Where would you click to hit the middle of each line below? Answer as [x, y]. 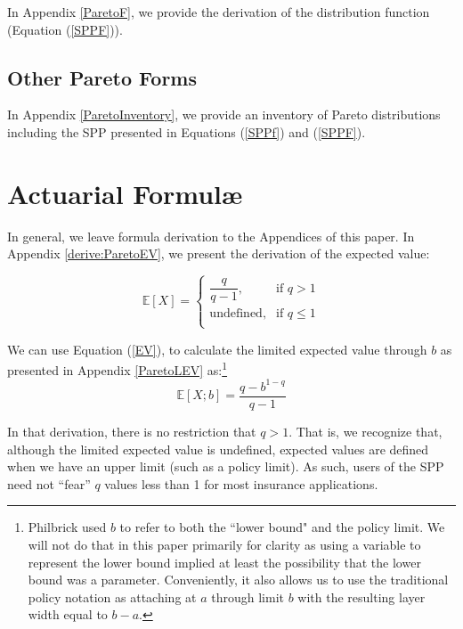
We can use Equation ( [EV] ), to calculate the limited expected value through [217, 349]
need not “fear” [49, 483]
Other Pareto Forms [102, 77]
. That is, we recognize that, [366, 431]
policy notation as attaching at [112, 596]
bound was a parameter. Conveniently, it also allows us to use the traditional [238, 580]
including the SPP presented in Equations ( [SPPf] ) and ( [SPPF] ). [187, 131]
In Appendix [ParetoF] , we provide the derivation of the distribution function [219, 12]
